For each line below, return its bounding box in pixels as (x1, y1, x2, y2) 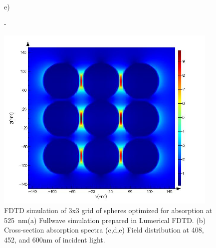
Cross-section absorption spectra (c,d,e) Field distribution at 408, (4, 225, 204, 235)
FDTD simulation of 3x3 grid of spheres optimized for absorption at (4, 205, 213, 216)
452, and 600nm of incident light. (4, 234, 105, 245)
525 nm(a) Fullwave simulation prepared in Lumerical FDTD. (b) (4, 215, 206, 225)
